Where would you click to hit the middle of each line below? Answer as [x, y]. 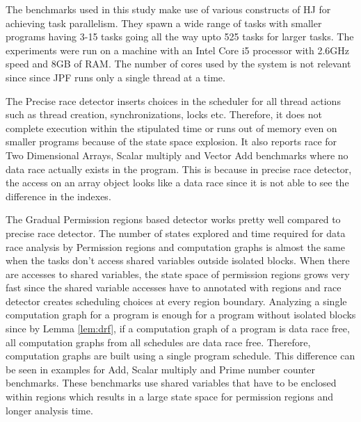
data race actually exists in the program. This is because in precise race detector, [179, 169]
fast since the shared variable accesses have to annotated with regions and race [174, 287]
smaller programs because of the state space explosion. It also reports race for [171, 141]
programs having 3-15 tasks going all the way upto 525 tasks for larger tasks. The [180, 36]
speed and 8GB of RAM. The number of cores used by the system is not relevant [178, 64]
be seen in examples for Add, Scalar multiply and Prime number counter [161, 369]
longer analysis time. [49, 410]
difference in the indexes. [58, 196]
